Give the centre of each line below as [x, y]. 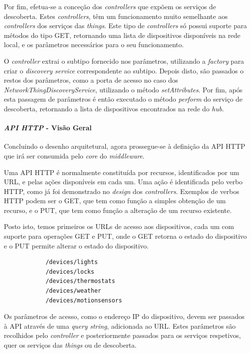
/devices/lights [72, 262]
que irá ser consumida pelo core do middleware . [74, 155]
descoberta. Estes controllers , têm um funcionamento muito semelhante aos [116, 16]
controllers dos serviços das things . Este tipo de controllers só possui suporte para [125, 26]
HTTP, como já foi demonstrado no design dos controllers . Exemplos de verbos [122, 191]
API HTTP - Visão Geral [48, 128]
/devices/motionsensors [84, 300]
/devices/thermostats [80, 281]
